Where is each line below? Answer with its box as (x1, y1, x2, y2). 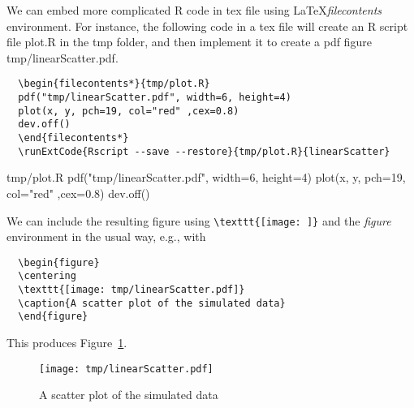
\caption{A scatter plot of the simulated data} (18, 297, 286, 309)
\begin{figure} (18, 256, 100, 268)
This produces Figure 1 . (6, 334, 127, 351)
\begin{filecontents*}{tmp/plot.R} (18, 78, 210, 90)
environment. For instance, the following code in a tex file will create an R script (6, 17, 408, 34)
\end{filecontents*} (18, 132, 129, 144)
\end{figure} (18, 311, 88, 323)
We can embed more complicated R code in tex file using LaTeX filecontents (6, 2, 382, 18)
